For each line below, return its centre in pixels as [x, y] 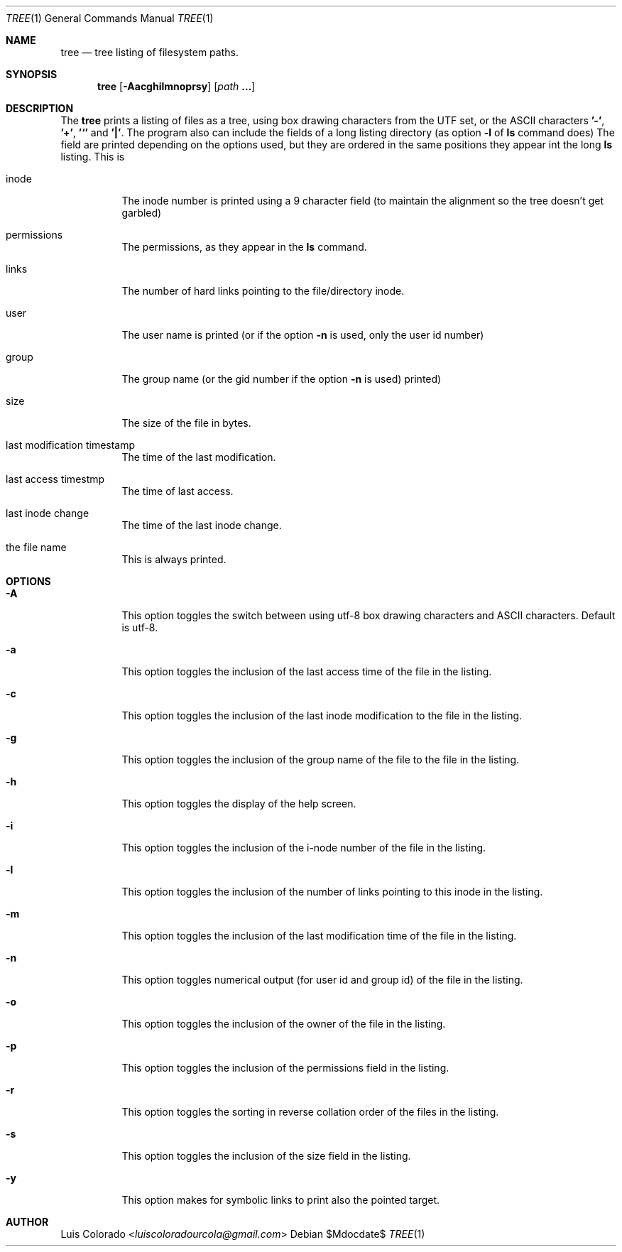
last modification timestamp [71, 445]
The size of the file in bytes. [186, 423]
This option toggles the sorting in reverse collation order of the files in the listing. [310, 1112]
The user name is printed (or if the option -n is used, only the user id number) [303, 335]
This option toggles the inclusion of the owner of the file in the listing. [284, 1024]
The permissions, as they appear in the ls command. [244, 247]
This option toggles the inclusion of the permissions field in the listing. [285, 1068]
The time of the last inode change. [202, 525]
